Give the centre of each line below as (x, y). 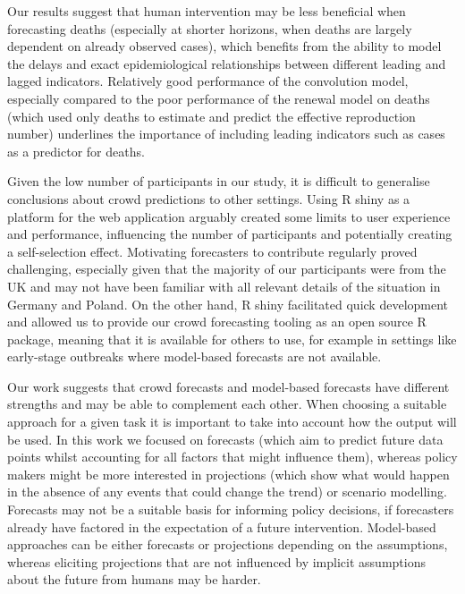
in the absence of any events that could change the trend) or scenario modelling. (227, 492)
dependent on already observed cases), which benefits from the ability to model (224, 46)
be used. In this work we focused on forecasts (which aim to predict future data (225, 439)
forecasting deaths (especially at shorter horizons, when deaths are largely (210, 28)
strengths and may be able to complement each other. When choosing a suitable (227, 404)
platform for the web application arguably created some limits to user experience (229, 216)
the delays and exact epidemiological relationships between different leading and (227, 63)
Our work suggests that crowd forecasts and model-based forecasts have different (228, 386)
